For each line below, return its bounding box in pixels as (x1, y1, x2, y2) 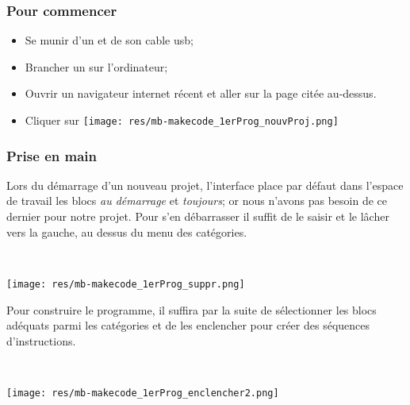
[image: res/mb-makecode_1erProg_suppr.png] (6, 278, 245, 290)
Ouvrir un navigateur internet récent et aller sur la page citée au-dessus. (25, 85, 377, 102)
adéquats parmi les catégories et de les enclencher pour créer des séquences (6, 317, 370, 334)
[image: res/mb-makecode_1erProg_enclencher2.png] (6, 387, 279, 399)
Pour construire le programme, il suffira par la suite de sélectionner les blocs (6, 301, 377, 318)
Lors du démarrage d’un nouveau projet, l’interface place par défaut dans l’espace (6, 176, 404, 193)
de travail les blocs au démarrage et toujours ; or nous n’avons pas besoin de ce (6, 192, 387, 209)
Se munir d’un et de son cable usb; (25, 32, 194, 48)
